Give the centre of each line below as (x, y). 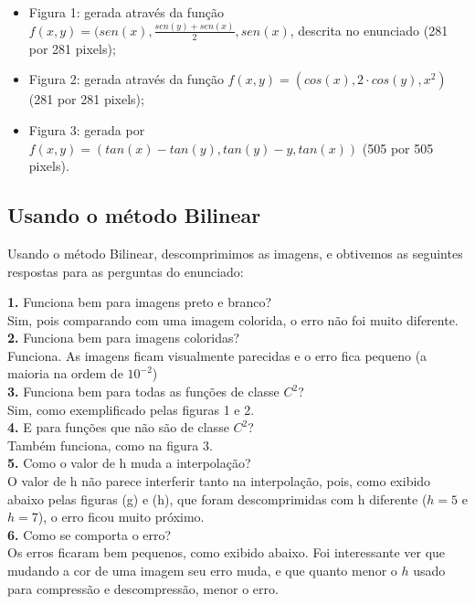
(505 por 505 (398, 148)
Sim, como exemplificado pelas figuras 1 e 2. (131, 409)
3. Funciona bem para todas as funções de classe (143, 392)
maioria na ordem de (65, 373)
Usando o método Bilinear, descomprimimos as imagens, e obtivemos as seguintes (235, 253)
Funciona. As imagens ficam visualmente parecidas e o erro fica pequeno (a (217, 355)
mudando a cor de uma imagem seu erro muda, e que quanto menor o (202, 570)
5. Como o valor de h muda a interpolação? (129, 463)
